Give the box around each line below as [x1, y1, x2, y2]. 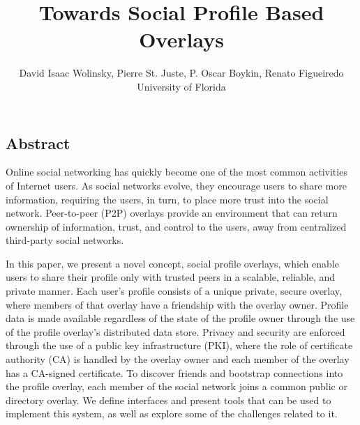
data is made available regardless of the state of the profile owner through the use [6, 311, 355, 325]
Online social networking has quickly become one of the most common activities [6, 164, 347, 179]
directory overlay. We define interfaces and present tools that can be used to [6, 392, 331, 407]
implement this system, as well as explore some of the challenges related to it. [6, 406, 338, 421]
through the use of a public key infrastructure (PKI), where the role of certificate [6, 338, 353, 353]
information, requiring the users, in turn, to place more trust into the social [6, 192, 329, 206]
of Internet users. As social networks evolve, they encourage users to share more [6, 178, 347, 192]
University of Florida [137, 79, 226, 93]
